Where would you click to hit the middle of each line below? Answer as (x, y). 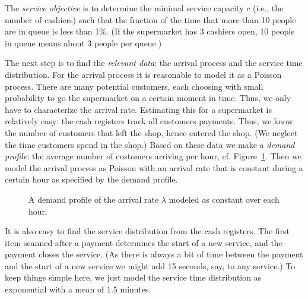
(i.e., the (268, 8)
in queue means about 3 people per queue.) (83, 43)
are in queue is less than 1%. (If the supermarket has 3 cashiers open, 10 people (150, 31)
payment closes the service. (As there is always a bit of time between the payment (154, 254)
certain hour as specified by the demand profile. (91, 179)
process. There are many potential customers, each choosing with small (134, 86)
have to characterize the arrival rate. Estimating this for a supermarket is (138, 109)
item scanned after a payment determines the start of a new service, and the (144, 242)
